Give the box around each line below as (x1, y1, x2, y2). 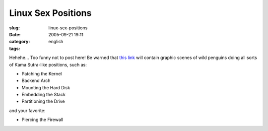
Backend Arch (21, 77, 51, 84)
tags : (9, 45, 20, 52)
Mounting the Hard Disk (21, 84, 70, 90)
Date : (9, 31, 21, 37)
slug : (9, 25, 20, 31)
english (48, 39, 64, 45)
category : (9, 39, 30, 45)
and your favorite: (9, 107, 46, 114)
